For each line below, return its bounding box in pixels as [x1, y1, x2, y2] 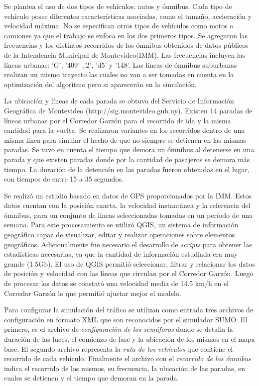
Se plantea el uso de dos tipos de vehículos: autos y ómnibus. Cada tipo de [4, 1, 232, 11]
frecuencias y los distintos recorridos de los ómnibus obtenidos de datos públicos [4, 40, 249, 50]
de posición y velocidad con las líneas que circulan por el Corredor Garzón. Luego [4, 268, 254, 279]
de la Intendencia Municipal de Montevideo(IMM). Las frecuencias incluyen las [4, 49, 246, 60]
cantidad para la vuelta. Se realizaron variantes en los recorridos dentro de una [4, 125, 245, 135]
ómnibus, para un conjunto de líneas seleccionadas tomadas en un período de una [4, 209, 253, 220]
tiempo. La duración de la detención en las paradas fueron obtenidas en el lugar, [4, 164, 250, 174]
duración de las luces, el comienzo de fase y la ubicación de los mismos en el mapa [4, 334, 255, 344]
